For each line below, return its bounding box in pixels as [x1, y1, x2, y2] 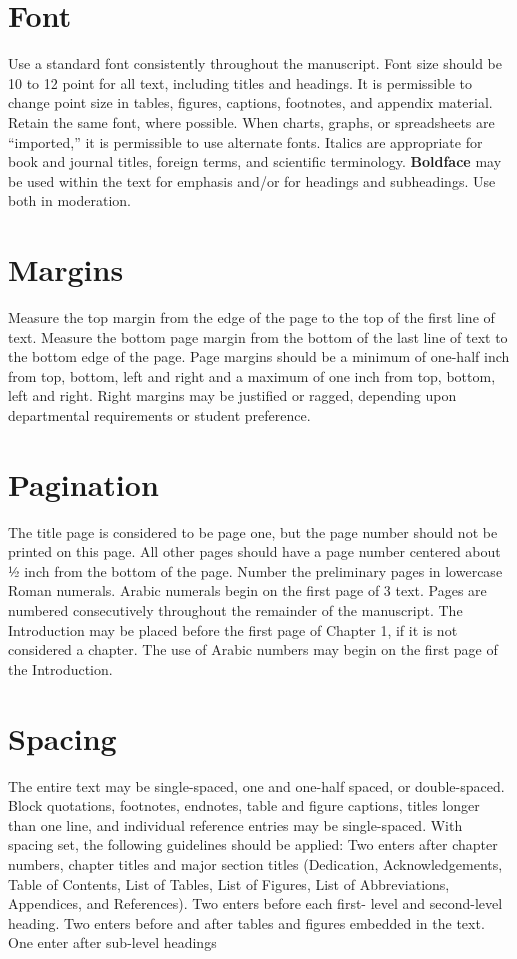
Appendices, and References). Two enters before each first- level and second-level [8, 893, 503, 914]
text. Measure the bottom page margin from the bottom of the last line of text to [8, 326, 508, 347]
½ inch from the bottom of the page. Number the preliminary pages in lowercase [8, 560, 503, 581]
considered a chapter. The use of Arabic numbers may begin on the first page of [8, 639, 498, 660]
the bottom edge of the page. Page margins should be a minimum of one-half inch [8, 346, 510, 367]
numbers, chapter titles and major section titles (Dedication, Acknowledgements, [8, 853, 503, 874]
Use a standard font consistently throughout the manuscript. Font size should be [8, 53, 502, 74]
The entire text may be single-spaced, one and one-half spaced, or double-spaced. [8, 775, 505, 796]
